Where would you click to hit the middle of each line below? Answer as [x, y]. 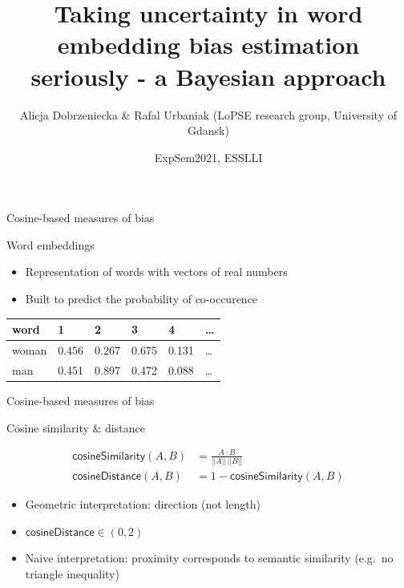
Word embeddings [50, 244]
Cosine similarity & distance [76, 427]
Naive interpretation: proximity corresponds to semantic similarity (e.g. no [209, 558]
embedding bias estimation [208, 45]
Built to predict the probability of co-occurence [141, 299]
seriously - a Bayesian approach [208, 76]
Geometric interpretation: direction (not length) [143, 504]
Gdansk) [208, 130]
